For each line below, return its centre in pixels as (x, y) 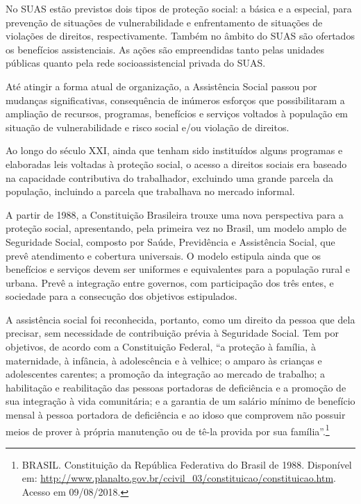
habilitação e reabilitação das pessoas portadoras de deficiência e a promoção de (176, 387)
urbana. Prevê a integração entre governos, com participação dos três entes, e (170, 282)
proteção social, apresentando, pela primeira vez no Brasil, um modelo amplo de (176, 228)
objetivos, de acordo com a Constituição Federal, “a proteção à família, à (161, 347)
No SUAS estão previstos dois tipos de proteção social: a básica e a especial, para (179, 8)
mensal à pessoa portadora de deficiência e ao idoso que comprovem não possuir (176, 415)
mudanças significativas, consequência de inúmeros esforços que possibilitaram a (175, 100)
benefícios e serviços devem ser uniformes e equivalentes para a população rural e (178, 269)
